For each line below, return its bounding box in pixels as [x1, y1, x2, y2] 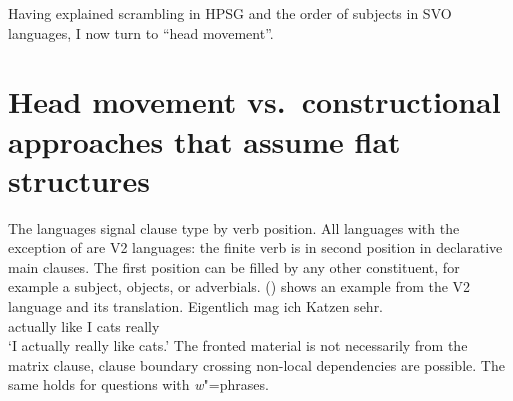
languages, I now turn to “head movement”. [8, 22, 274, 43]
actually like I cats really [8, 315, 160, 336]
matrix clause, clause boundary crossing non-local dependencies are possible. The [8, 354, 505, 375]
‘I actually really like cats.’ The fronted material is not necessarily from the [8, 335, 468, 356]
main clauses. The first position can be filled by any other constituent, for [8, 256, 460, 277]
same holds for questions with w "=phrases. [8, 374, 269, 395]
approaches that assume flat [8, 120, 401, 161]
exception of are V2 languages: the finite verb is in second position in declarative [8, 237, 503, 258]
